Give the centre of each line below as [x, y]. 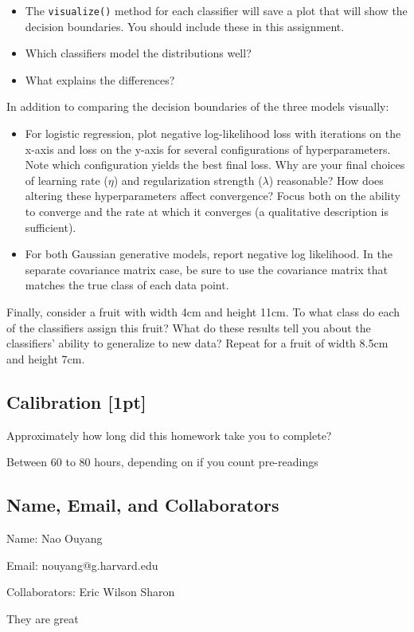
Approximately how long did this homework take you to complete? [169, 435]
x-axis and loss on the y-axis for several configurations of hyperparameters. [208, 149]
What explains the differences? [100, 79]
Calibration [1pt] [76, 401]
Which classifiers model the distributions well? [138, 53]
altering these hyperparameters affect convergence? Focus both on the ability [213, 196]
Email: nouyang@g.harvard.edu [82, 565]
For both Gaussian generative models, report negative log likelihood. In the [209, 254]
